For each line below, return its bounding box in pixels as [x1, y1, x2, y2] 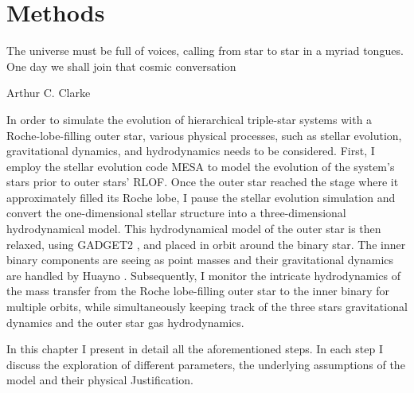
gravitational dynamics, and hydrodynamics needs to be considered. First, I [6, 142, 375, 159]
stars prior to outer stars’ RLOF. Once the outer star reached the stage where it [6, 173, 399, 190]
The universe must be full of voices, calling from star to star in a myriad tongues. [6, 42, 404, 59]
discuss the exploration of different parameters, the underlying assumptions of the [6, 356, 405, 372]
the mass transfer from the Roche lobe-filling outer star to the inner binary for [6, 282, 390, 299]
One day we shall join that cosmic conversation [6, 57, 236, 74]
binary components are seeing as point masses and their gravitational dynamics [6, 251, 394, 268]
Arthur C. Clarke [6, 84, 91, 101]
